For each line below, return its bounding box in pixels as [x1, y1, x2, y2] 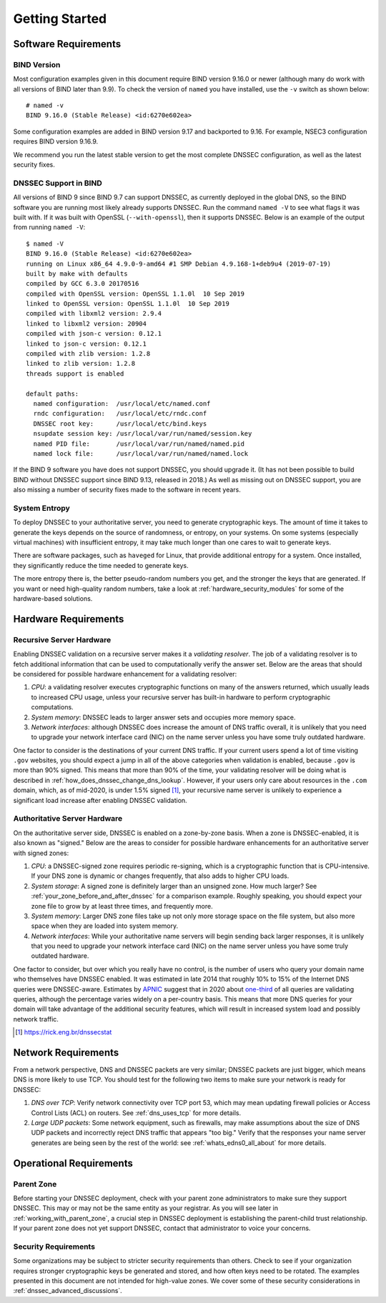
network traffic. [13, 1014, 59, 1023]
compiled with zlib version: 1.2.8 [26, 350, 151, 358]
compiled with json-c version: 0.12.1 [26, 329, 162, 338]
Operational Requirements [13, 1157, 134, 1169]
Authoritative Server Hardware [13, 814, 123, 824]
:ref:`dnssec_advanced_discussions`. [13, 1287, 123, 1295]
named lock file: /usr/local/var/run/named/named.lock [33, 449, 249, 457]
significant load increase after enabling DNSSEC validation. [13, 796, 187, 804]
